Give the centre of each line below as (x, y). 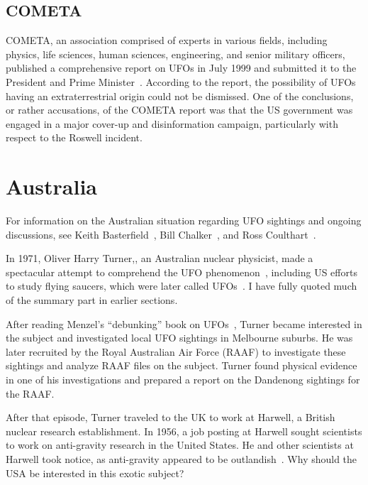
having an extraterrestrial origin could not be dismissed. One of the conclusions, (180, 96)
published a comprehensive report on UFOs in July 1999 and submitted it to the (181, 68)
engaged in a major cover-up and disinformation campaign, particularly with (172, 123)
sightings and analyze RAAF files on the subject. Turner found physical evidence (182, 365)
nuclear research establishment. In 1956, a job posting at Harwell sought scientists (184, 431)
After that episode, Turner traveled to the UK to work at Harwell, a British (171, 417)
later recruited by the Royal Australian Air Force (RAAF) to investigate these (176, 351)
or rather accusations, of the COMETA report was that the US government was (179, 110)
